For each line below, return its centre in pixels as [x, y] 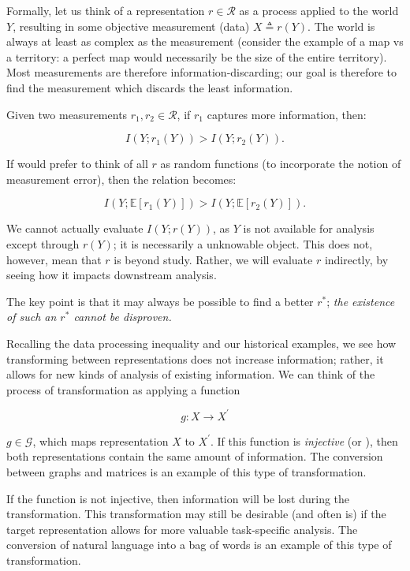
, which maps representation [101, 440]
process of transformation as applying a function [123, 389]
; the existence [361, 301]
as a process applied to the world [319, 10]
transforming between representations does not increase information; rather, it [195, 358]
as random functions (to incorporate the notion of [281, 164]
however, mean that [54, 259]
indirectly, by [356, 259]
